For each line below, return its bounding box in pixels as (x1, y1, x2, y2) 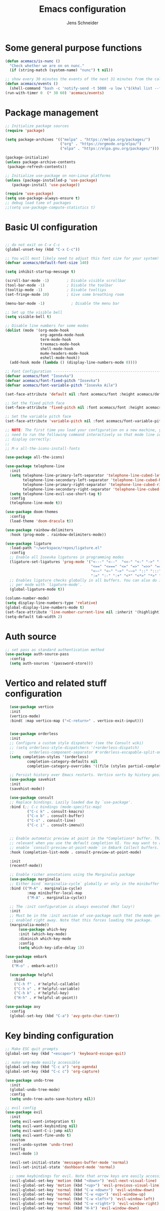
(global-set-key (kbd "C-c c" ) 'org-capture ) (5, 1069, 100, 1074)
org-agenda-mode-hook (40, 332, 84, 338)
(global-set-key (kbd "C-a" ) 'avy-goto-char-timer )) (9, 1013, 120, 1018)
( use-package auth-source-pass (5, 652, 69, 657)
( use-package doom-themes (5, 510, 58, 515)
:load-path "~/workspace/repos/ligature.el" (9, 546, 102, 551)
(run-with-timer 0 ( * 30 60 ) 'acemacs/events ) (5, 90, 105, 95)
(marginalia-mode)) (9, 923, 50, 928)
